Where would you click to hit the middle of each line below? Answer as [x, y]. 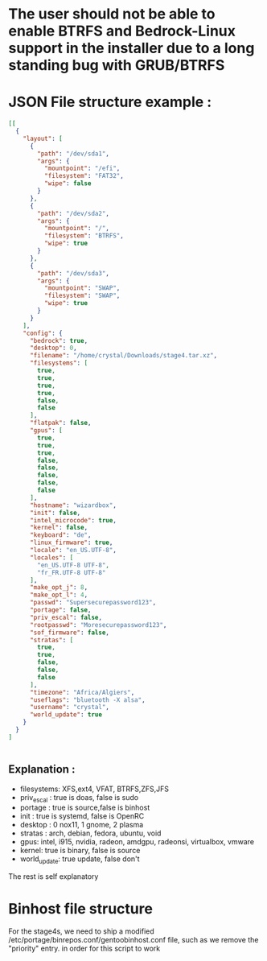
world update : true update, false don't [80, 860]
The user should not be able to [112, 14]
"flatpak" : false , [60, 423]
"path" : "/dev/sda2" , [74, 213]
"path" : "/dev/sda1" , [74, 154]
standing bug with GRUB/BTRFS [117, 66]
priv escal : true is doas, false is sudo [79, 798]
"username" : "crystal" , [70, 707]
